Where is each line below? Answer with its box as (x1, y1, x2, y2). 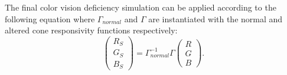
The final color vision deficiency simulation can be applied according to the (5, 1, 276, 13)
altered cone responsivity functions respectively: (5, 24, 178, 36)
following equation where (5, 12, 95, 25)
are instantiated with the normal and (148, 12, 283, 25)
